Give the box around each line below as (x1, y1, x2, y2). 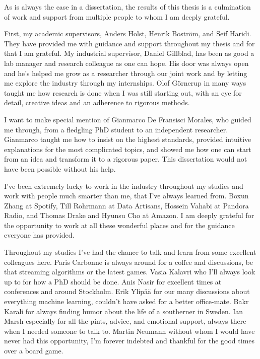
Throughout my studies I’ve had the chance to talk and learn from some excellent (4, 247, 256, 257)
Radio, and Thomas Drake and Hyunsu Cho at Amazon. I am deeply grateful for (4, 210, 254, 221)
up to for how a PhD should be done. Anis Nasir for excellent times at (4, 276, 222, 286)
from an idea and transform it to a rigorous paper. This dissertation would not (4, 154, 247, 164)
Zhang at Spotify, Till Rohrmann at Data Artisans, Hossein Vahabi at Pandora (4, 200, 249, 210)
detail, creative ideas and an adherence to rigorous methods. (4, 97, 190, 108)
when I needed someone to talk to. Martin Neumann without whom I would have (4, 325, 255, 336)
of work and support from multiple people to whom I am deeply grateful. (4, 11, 230, 22)
